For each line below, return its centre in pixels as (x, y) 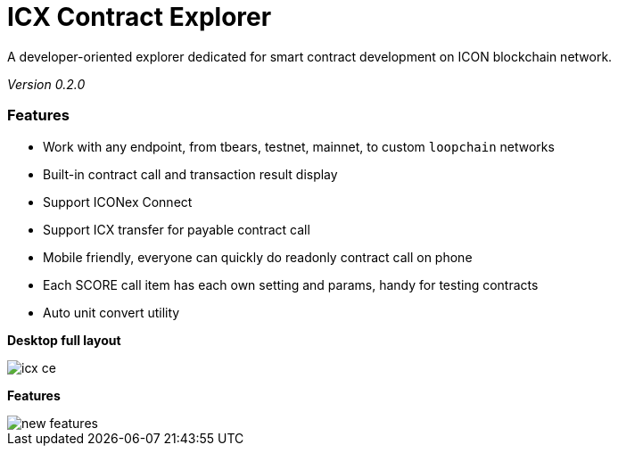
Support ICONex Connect (118, 202)
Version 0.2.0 (46, 84)
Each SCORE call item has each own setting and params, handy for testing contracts (291, 284)
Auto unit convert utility (111, 312)
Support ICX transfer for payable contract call (177, 229)
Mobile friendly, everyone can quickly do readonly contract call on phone (258, 257)
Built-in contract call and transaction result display (190, 174)
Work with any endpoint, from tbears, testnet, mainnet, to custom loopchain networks (299, 146)
